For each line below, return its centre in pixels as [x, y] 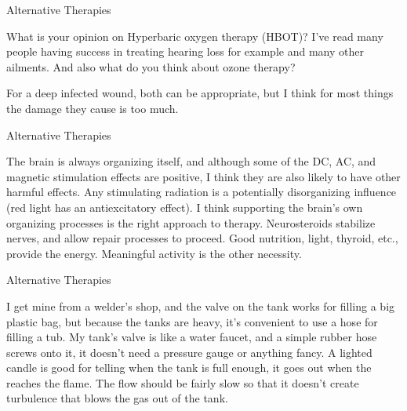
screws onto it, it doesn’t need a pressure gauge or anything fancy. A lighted [189, 352]
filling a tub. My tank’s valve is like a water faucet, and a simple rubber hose [192, 337]
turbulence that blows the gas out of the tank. [117, 398]
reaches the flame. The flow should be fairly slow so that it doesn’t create [183, 382]
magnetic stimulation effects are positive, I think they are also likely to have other [203, 176]
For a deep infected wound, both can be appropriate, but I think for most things [200, 93]
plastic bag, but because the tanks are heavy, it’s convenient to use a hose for [192, 321]
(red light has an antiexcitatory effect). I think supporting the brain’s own [185, 207]
